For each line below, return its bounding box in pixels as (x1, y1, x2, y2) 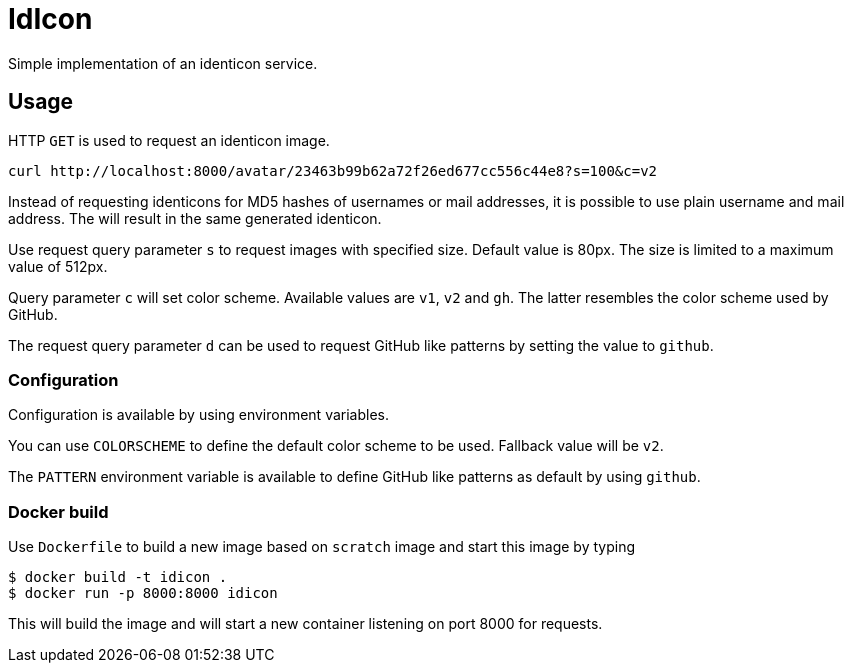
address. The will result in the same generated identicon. (8, 209, 382, 227)
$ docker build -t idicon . (8, 569, 228, 586)
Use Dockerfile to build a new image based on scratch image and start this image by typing (8, 538, 636, 556)
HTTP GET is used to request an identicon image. (8, 131, 330, 149)
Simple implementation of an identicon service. (8, 54, 318, 72)
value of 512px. (8, 257, 108, 275)
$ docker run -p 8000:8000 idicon (8, 585, 278, 602)
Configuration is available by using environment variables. (8, 406, 390, 424)
